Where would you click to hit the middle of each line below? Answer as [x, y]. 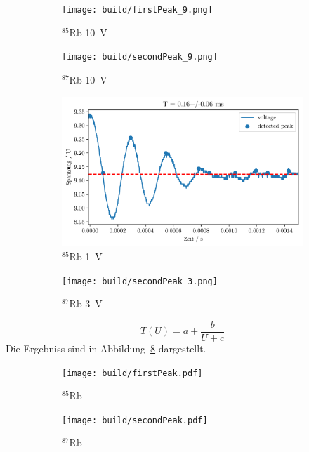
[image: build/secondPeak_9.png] [140, 57]
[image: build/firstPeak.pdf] [132, 373]
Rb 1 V [86, 257]
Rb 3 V [86, 304]
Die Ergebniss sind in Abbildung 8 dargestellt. [106, 348]
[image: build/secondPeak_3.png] [140, 281]
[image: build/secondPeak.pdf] [135, 420]
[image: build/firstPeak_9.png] [137, 10]
